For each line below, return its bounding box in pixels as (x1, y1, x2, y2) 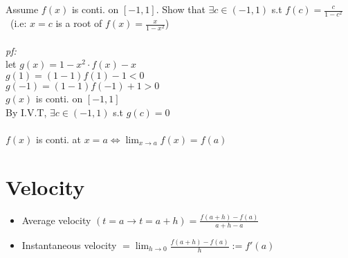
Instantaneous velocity (21, 238, 117, 252)
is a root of (55, 16, 102, 30)
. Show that (156, 2, 205, 16)
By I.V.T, (6, 104, 47, 119)
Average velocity (21, 212, 91, 227)
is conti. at (36, 131, 82, 146)
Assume (6, 2, 39, 16)
